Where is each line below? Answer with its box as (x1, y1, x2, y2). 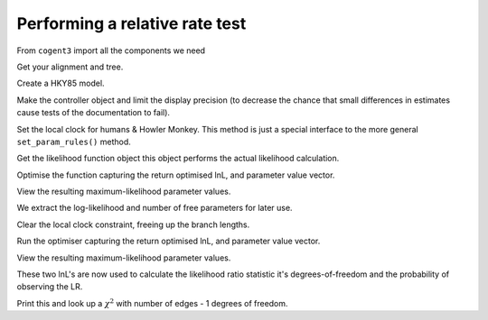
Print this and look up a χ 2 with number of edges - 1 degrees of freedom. (16, 297, 288, 308)
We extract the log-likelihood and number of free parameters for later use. (16, 203, 293, 214)
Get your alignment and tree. (16, 61, 124, 72)
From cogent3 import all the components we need (16, 45, 206, 56)
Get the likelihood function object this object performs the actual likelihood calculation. (16, 153, 340, 164)
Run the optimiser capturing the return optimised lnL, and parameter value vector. (16, 235, 321, 247)
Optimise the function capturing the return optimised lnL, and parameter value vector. (16, 169, 335, 180)
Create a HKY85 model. (16, 78, 105, 89)
